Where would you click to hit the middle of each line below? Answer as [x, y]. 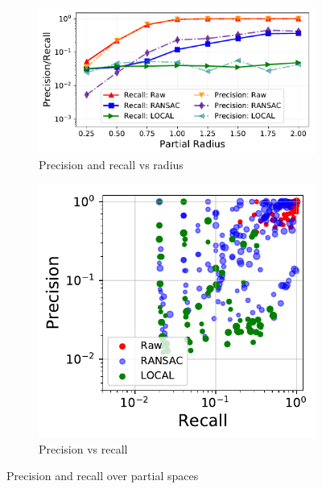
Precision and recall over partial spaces [103, 476]
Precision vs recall [83, 448]
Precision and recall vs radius [111, 165]
